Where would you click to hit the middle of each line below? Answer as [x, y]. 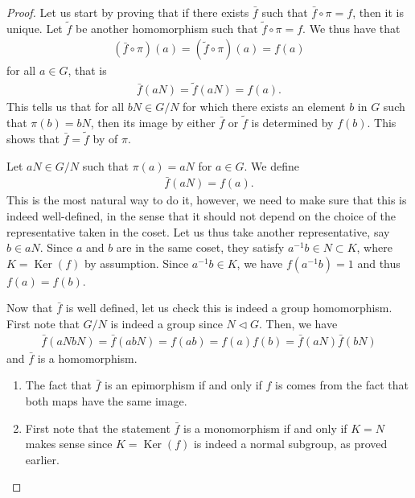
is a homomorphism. [87, 358]
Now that [30, 308]
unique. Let [35, 28]
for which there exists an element [264, 107]
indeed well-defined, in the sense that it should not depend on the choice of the [201, 215]
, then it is [378, 12]
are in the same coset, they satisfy [200, 247]
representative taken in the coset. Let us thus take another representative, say [198, 231]
